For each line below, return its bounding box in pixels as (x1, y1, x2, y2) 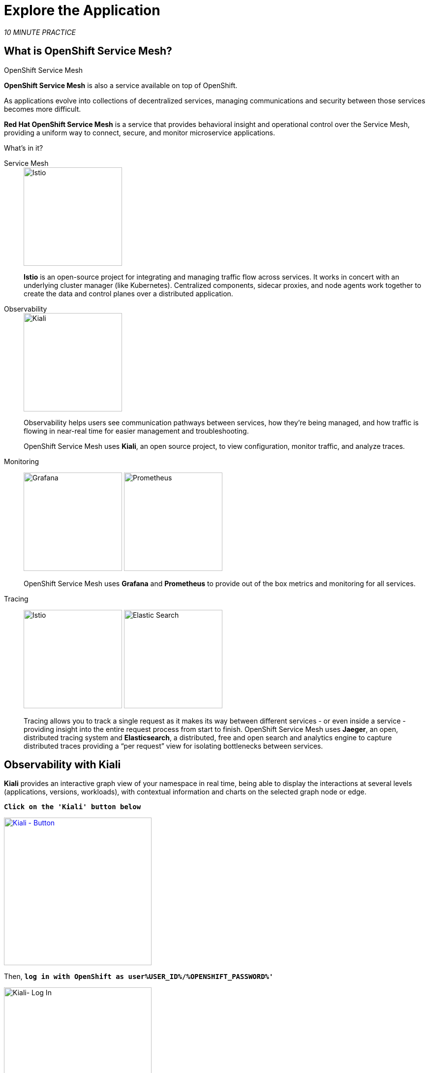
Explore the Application (4, 2, 160, 19)
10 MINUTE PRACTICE (4, 28, 76, 36)
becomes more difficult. (4, 104, 81, 113)
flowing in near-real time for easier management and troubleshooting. (24, 426, 249, 435)
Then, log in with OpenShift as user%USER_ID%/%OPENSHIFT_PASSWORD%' (4, 972, 274, 981)
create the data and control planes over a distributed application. (24, 289, 233, 298)
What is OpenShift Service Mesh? (4, 45, 172, 58)
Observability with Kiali (4, 758, 121, 771)
